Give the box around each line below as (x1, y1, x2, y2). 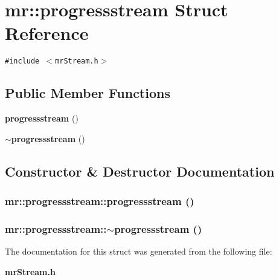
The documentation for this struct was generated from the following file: (5, 245, 272, 258)
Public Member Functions (5, 83, 170, 102)
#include (5, 57, 40, 66)
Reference (5, 21, 89, 45)
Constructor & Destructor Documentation (5, 161, 275, 180)
